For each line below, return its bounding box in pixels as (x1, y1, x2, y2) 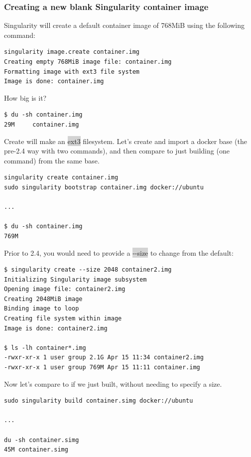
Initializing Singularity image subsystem (4, 276, 147, 283)
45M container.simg (4, 446, 68, 454)
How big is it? (4, 92, 47, 103)
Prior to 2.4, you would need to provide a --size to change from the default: (4, 247, 234, 258)
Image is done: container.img (4, 78, 104, 85)
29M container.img (4, 121, 79, 128)
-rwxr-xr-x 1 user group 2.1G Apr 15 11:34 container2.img (4, 354, 204, 361)
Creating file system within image (4, 315, 122, 322)
